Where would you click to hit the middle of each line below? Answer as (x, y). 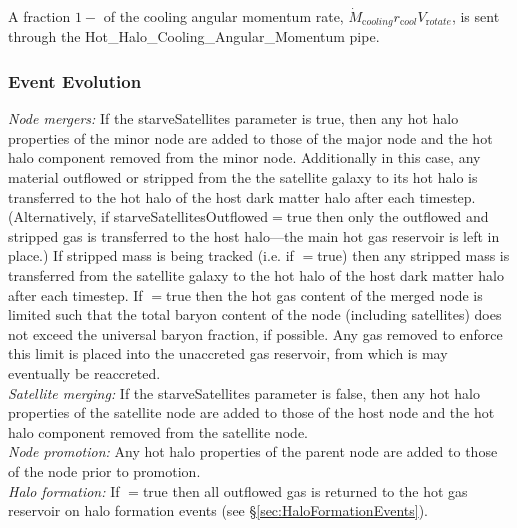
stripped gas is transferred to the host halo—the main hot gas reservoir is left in (254, 235)
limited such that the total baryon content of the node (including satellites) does (255, 314)
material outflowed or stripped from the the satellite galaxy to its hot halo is (243, 177)
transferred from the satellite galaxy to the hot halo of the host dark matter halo (256, 275)
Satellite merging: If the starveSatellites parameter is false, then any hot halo (244, 392)
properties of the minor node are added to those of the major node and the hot (250, 137)
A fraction (39, 16)
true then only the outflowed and (387, 216)
